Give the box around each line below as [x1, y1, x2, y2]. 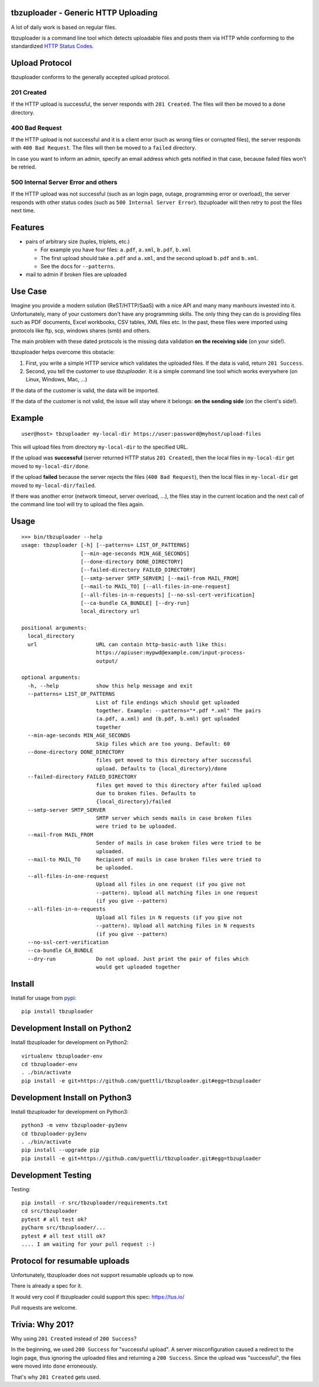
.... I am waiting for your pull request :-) [21, 1240, 156, 1247]
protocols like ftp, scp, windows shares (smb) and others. [11, 327, 151, 334]
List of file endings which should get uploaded [96, 699, 240, 706]
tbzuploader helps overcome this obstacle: [11, 349, 115, 356]
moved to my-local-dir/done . [11, 462, 90, 469]
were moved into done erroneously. [11, 1363, 97, 1370]
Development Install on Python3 [11, 1093, 132, 1103]
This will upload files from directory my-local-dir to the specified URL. [11, 443, 188, 451]
